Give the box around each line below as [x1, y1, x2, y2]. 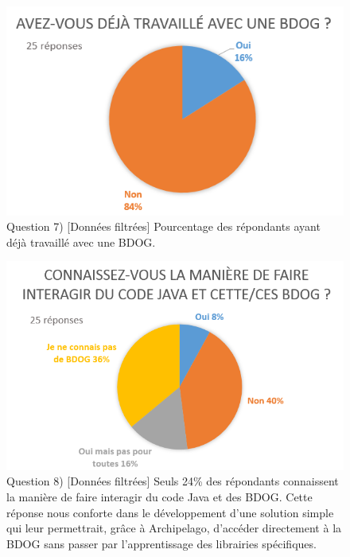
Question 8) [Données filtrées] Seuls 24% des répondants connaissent [6, 473, 339, 489]
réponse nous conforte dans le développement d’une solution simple [6, 504, 334, 520]
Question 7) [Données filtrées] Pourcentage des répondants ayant [6, 218, 321, 235]
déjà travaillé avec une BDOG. [6, 233, 156, 250]
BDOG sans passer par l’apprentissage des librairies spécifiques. [6, 535, 317, 551]
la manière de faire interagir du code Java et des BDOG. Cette [6, 488, 313, 504]
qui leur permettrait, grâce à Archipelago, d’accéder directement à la [6, 520, 342, 536]
